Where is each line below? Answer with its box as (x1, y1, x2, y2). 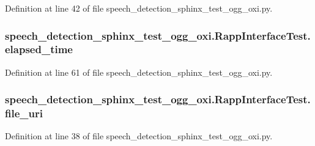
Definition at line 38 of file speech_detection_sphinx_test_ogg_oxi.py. (5, 130, 273, 142)
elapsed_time (5, 42, 73, 57)
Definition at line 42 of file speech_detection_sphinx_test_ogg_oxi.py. (5, 2, 273, 14)
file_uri (5, 106, 43, 121)
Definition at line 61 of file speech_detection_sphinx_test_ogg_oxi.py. (5, 65, 273, 78)
